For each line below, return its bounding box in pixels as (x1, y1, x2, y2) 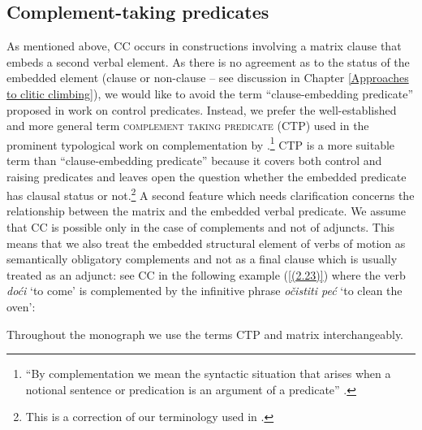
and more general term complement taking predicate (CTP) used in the (6, 117, 369, 134)
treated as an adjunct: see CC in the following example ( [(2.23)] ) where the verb (6, 266, 406, 283)
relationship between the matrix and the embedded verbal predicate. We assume (6, 202, 406, 219)
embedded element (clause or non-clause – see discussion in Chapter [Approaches (6, 69, 409, 86)
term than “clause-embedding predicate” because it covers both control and (6, 152, 382, 169)
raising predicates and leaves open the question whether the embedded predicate (6, 167, 407, 185)
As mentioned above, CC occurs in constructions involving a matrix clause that (6, 37, 402, 54)
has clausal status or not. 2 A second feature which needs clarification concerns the (6, 185, 415, 203)
